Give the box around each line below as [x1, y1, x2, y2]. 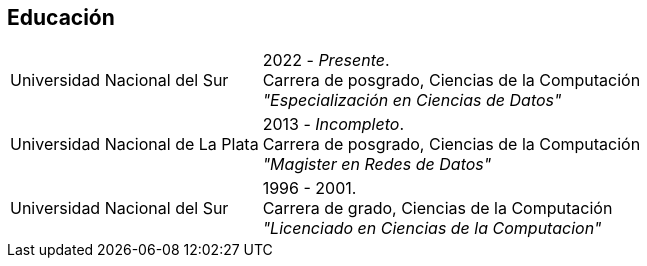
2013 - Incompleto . [262, 114, 404, 135]
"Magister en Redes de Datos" [262, 154, 492, 175]
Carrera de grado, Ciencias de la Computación [262, 198, 613, 219]
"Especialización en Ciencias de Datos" [262, 90, 562, 111]
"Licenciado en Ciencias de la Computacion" [262, 218, 602, 239]
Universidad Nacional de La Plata [10, 134, 259, 155]
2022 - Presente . [262, 50, 390, 71]
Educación [7, 5, 115, 30]
